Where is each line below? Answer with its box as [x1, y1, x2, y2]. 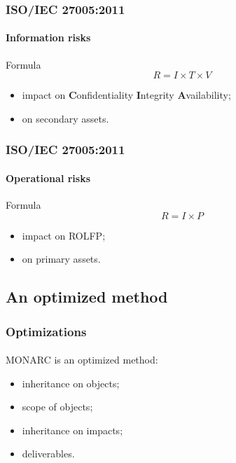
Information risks [6, 30, 91, 45]
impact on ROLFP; [22, 228, 106, 242]
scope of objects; [22, 399, 93, 414]
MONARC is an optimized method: [6, 352, 158, 367]
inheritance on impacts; [22, 422, 123, 437]
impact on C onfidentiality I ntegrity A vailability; [22, 88, 231, 102]
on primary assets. [22, 251, 101, 266]
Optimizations [6, 322, 87, 340]
